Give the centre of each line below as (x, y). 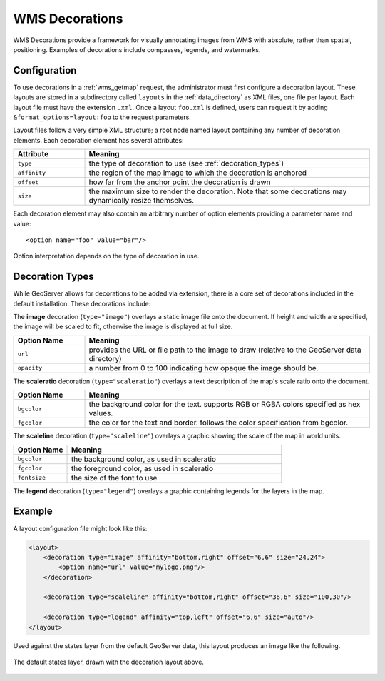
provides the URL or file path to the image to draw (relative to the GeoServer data (225, 350)
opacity (30, 368)
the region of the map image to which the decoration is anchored (197, 173)
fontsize (32, 478)
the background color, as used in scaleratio (144, 459)
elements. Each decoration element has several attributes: (99, 140)
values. (101, 413)
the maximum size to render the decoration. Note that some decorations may (218, 191)
